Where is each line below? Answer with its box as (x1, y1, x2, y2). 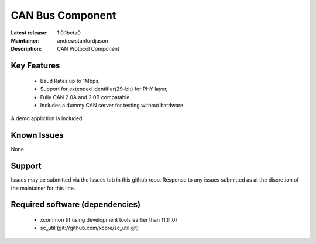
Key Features (11, 61, 60, 71)
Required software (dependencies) (11, 200, 141, 210)
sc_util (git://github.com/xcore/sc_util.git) (40, 225, 139, 232)
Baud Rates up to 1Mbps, (40, 77, 101, 84)
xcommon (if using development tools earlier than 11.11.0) (40, 216, 178, 223)
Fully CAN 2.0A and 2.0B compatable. (40, 93, 132, 100)
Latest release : (11, 29, 48, 36)
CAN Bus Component (11, 9, 116, 22)
